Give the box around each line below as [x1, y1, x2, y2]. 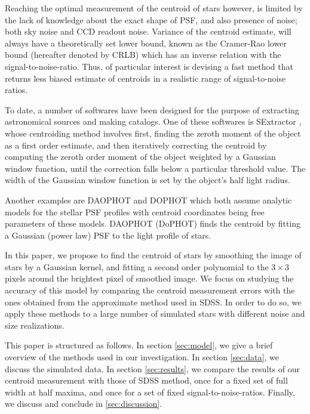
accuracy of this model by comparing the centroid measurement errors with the [5, 284, 295, 296]
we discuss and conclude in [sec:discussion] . [5, 397, 162, 410]
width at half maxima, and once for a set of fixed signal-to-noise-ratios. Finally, [5, 385, 295, 398]
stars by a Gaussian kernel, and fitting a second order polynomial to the [5, 260, 269, 273]
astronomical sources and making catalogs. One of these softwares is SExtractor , [5, 115, 302, 128]
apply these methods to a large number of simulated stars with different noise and [5, 307, 305, 320]
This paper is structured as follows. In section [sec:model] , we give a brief [5, 339, 273, 351]
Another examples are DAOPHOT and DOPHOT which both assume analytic [5, 193, 292, 206]
